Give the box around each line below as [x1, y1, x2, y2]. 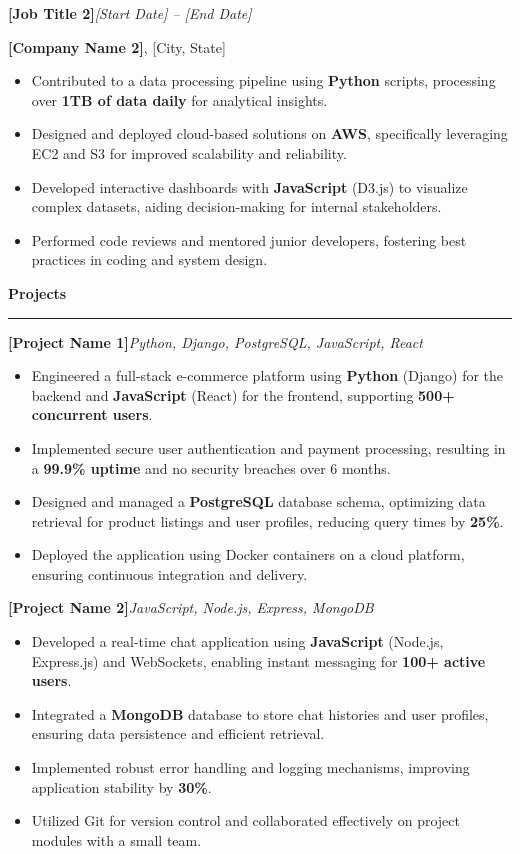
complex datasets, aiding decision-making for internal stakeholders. [31, 196, 442, 217]
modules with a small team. [31, 829, 202, 850]
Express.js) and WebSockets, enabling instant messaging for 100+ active [31, 650, 486, 671]
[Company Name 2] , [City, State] [8, 36, 226, 57]
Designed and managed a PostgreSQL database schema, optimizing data [31, 491, 486, 512]
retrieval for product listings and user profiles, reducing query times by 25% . [31, 510, 504, 531]
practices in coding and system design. [31, 249, 268, 270]
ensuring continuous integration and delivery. [31, 563, 308, 584]
